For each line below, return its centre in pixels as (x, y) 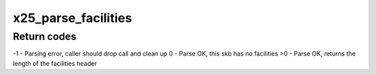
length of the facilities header (55, 63)
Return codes (45, 36)
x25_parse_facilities (72, 18)
